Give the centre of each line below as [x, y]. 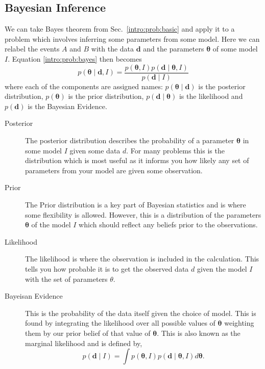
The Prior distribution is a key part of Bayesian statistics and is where [136, 204]
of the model [51, 225]
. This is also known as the [199, 333]
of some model [235, 49]
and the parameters [174, 49]
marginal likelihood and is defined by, [84, 343]
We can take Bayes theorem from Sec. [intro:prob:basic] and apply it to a [120, 29]
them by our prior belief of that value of [88, 333]
